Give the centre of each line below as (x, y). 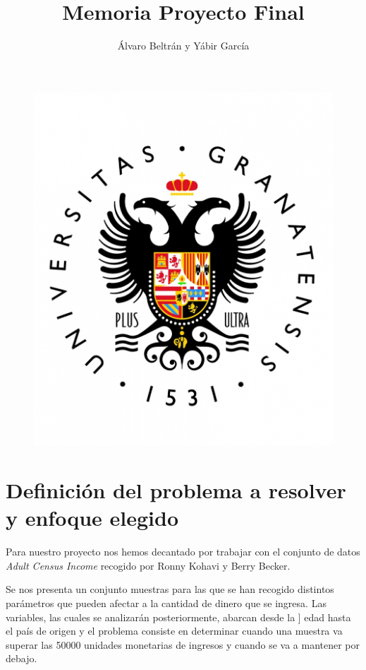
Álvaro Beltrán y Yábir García (183, 46)
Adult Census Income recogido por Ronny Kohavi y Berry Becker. (148, 565)
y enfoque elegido (92, 518)
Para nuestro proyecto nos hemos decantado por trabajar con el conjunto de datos (183, 552)
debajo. (22, 658)
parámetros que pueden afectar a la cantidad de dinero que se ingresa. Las (166, 603)
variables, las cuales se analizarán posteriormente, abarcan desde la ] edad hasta (178, 617)
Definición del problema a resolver (176, 490)
